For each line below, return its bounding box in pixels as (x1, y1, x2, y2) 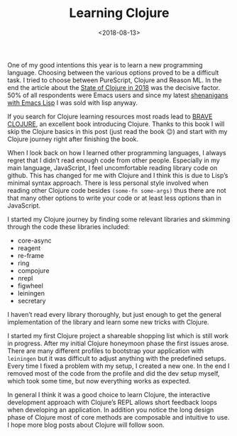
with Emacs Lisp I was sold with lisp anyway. (7, 98, 138, 107)
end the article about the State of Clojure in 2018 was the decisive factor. (7, 83, 221, 91)
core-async (17, 236, 52, 245)
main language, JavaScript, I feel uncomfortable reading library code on (7, 163, 218, 172)
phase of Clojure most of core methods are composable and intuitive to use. (7, 413, 230, 421)
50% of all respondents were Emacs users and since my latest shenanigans (7, 91, 228, 99)
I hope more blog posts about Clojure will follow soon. (7, 420, 165, 429)
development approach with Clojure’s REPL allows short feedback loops (7, 398, 218, 406)
